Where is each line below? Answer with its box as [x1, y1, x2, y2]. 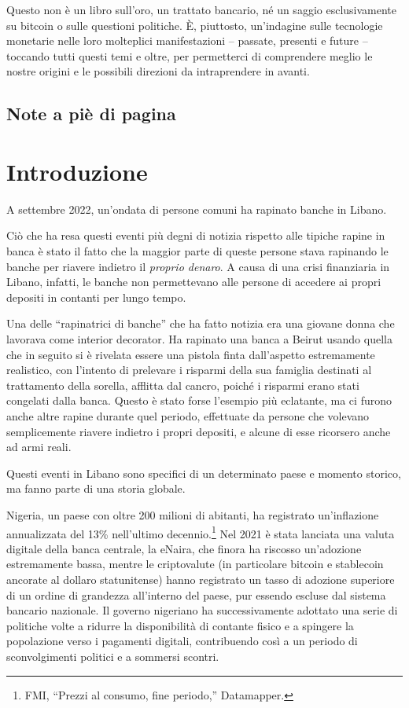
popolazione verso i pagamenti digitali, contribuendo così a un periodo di [6, 633, 358, 649]
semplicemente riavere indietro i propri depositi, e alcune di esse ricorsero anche [6, 423, 391, 439]
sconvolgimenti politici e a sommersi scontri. [6, 647, 219, 664]
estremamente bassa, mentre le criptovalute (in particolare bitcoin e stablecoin [6, 556, 384, 572]
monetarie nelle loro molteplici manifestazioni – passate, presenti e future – [6, 32, 368, 49]
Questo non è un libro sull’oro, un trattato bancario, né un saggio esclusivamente [6, 2, 397, 17]
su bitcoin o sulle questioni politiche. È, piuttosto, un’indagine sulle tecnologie [6, 17, 383, 33]
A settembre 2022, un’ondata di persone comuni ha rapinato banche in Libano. [6, 200, 387, 217]
